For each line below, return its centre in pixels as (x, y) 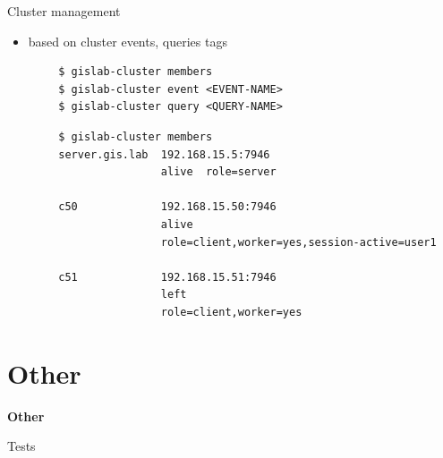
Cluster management (64, 11)
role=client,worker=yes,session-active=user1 (298, 242)
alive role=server (218, 172)
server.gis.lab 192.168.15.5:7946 (164, 154)
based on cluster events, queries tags (128, 41)
